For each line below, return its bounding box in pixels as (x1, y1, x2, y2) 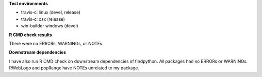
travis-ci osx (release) (21, 16, 65, 22)
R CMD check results (9, 32, 52, 38)
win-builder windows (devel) (21, 23, 79, 29)
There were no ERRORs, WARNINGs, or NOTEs (9, 40, 102, 46)
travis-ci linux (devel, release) (21, 10, 81, 15)
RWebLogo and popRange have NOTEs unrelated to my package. (9, 65, 139, 71)
